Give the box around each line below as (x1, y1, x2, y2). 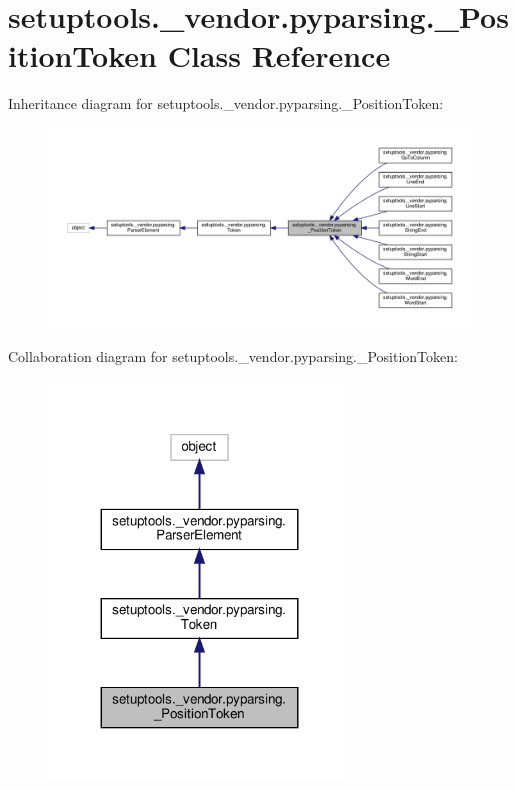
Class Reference (167, 35, 391, 76)
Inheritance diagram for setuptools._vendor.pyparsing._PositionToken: (8, 93, 444, 114)
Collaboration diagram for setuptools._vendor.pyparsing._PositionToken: (8, 345, 458, 366)
